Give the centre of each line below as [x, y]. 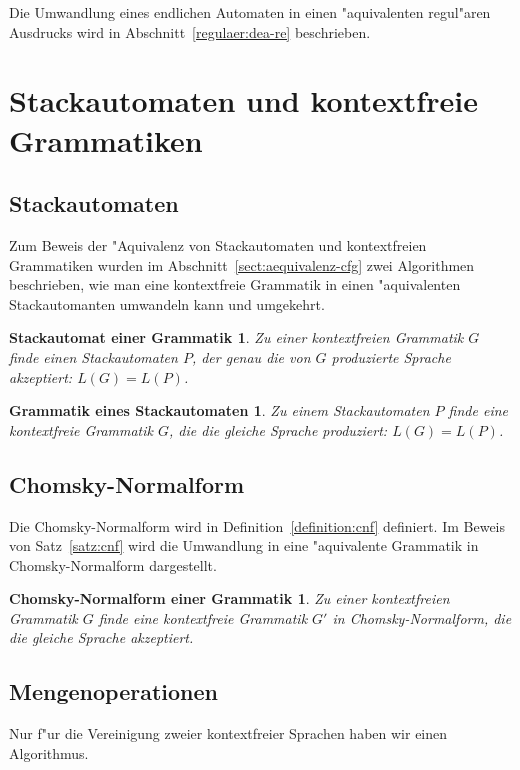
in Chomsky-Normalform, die [422, 617]
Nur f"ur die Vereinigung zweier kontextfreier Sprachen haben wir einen [228, 733]
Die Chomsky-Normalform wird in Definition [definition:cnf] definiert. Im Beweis [257, 525]
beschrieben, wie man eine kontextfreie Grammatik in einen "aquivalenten [235, 284]
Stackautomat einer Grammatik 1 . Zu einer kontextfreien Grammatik [236, 337]
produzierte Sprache [391, 356]
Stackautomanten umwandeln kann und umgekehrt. [167, 303]
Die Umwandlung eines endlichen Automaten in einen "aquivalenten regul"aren [250, 12]
